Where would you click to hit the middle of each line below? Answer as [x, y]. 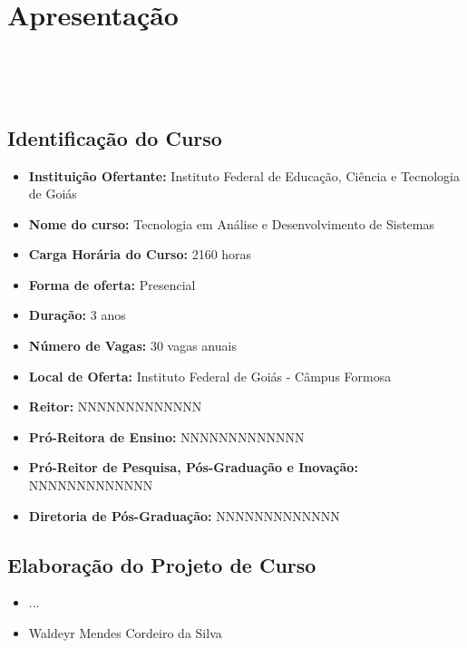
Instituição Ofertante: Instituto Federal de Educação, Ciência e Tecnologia [244, 175]
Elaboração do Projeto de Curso [162, 564]
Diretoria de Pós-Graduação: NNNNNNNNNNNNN [184, 515]
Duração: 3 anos [77, 315]
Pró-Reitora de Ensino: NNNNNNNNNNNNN [166, 436]
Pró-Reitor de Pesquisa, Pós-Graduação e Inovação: [193, 467]
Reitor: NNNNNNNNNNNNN [115, 406]
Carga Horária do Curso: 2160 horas [140, 254]
